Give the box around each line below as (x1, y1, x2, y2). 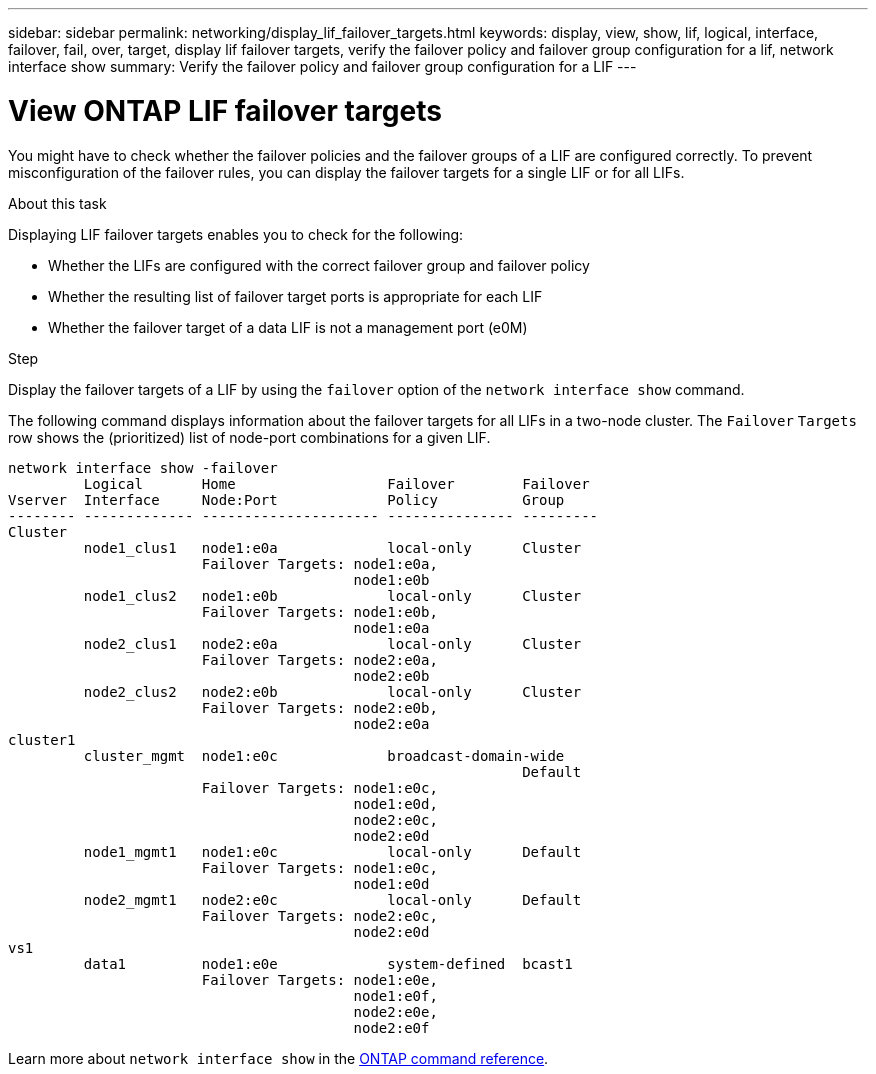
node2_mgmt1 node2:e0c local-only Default (83, 891, 582, 908)
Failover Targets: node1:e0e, (201, 971, 438, 988)
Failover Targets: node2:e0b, (201, 699, 438, 716)
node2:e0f (353, 1019, 430, 1036)
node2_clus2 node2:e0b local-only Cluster (83, 683, 582, 700)
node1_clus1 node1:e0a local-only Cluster (83, 539, 582, 556)
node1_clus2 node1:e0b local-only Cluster (83, 587, 582, 604)
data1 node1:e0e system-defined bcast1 (83, 955, 573, 972)
